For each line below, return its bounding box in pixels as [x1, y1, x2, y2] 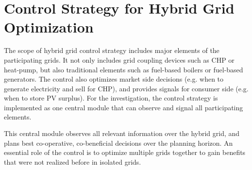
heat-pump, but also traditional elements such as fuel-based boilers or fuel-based [4, 64, 243, 74]
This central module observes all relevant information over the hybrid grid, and [4, 128, 240, 138]
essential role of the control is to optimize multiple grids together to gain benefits [4, 147, 246, 157]
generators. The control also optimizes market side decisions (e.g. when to [4, 74, 224, 84]
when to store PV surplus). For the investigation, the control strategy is [4, 93, 218, 103]
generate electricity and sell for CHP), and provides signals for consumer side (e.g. [4, 83, 249, 93]
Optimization [4, 17, 94, 37]
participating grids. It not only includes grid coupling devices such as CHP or [4, 54, 235, 65]
